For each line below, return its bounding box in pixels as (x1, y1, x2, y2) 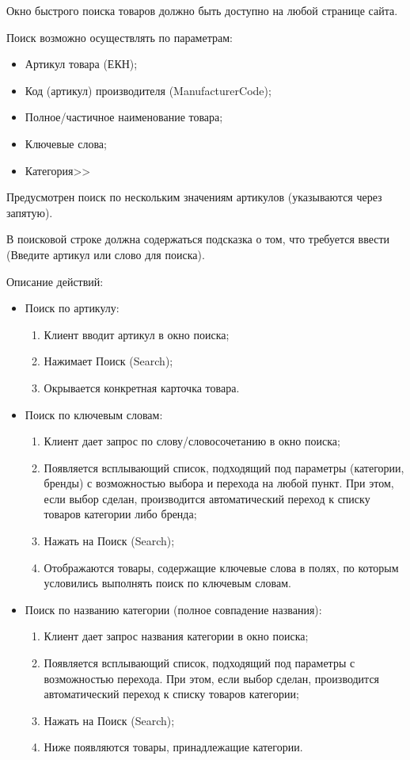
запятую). (6, 204, 53, 220)
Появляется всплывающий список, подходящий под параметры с (44, 655, 355, 671)
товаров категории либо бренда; (44, 506, 197, 522)
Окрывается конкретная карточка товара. (44, 379, 240, 395)
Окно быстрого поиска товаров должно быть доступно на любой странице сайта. (6, 2, 398, 18)
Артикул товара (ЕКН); (25, 55, 138, 72)
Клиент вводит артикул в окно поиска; (44, 326, 230, 342)
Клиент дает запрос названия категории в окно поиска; (44, 628, 309, 644)
